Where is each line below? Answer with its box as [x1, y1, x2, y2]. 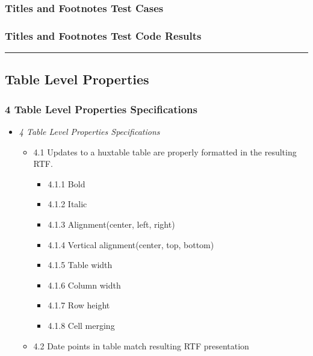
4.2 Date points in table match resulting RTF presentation [33, 339, 249, 352]
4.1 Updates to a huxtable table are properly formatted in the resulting [33, 145, 297, 158]
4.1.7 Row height [48, 299, 110, 311]
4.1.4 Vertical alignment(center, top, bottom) [48, 238, 214, 251]
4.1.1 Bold [48, 177, 85, 190]
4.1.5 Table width [48, 258, 113, 271]
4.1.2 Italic [48, 198, 87, 210]
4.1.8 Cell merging [48, 319, 115, 331]
